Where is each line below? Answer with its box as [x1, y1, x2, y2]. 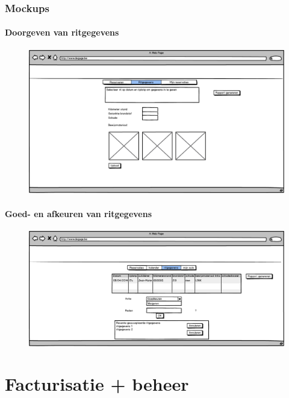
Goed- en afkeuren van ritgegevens [5, 207, 152, 220]
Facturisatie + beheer [5, 371, 189, 396]
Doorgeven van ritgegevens [5, 26, 119, 39]
